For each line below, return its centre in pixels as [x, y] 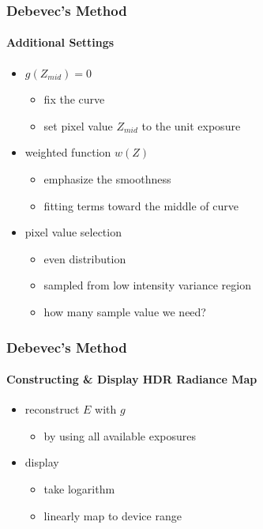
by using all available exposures [120, 435]
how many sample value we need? [125, 311]
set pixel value [78, 125]
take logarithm [79, 489]
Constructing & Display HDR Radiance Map [132, 379]
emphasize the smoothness [107, 179]
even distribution [85, 258]
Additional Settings [60, 42]
